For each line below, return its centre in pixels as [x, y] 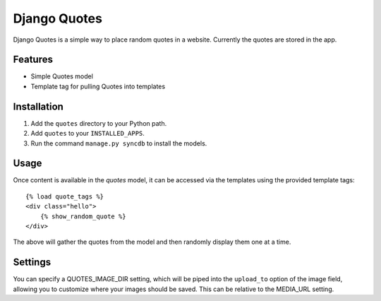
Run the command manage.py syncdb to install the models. [119, 143]
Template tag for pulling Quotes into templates [98, 86]
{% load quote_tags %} [65, 196]
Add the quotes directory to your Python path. [99, 123]
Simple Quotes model [62, 76]
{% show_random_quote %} [83, 216]
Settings [32, 262]
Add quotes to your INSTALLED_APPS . [87, 134]
